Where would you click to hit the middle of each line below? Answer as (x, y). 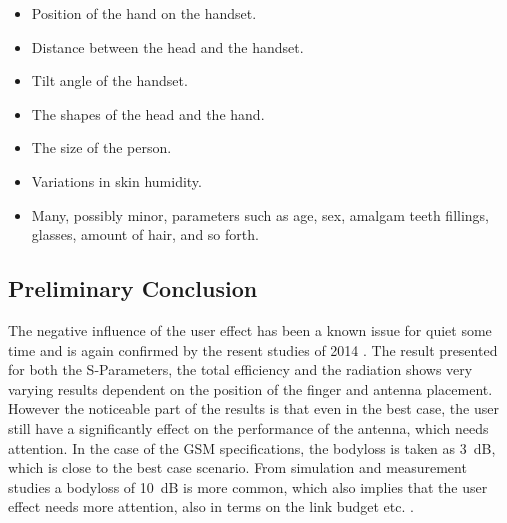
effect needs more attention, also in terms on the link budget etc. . (211, 506)
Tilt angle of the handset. (109, 80)
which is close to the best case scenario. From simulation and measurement (237, 467)
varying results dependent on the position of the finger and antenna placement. (250, 388)
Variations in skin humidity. (116, 180)
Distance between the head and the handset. (167, 46)
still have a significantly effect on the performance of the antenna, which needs (248, 427)
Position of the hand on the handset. (144, 13)
